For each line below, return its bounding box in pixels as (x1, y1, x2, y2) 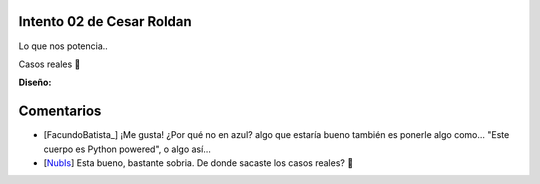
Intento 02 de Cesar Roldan (18, 13, 192, 30)
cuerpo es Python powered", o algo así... (43, 143, 212, 155)
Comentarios (18, 103, 102, 120)
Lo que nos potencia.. (18, 40, 109, 52)
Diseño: (18, 76, 52, 89)
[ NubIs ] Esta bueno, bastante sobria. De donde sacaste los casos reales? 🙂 (43, 156, 354, 169)
